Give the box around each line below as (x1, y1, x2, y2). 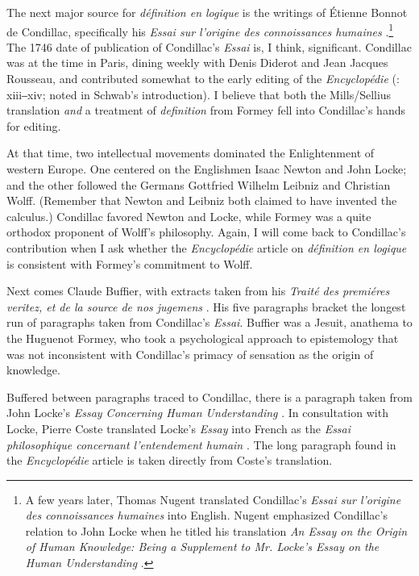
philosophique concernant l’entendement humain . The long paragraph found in (6, 436, 396, 453)
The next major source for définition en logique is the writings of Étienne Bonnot (6, 4, 408, 20)
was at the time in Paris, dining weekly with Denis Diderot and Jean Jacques (6, 54, 388, 71)
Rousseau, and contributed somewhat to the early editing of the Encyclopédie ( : (6, 70, 400, 87)
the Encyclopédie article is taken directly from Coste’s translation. (6, 452, 333, 469)
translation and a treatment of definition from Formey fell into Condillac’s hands (6, 102, 405, 119)
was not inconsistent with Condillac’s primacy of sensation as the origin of (6, 345, 374, 362)
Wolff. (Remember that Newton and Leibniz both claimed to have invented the (6, 192, 397, 209)
